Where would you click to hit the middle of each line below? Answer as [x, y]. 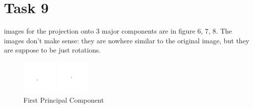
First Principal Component [64, 99]
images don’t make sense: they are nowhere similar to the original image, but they [127, 40]
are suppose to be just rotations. [52, 50]
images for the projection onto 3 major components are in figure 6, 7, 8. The [118, 31]
